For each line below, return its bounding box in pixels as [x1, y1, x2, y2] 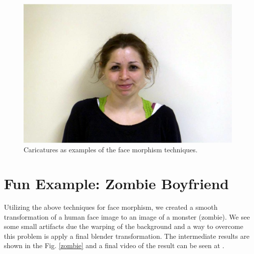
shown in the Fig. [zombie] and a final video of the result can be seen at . [4, 240, 225, 251]
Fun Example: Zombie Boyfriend [4, 173, 229, 194]
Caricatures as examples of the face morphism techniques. [24, 144, 198, 155]
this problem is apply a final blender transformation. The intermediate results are [4, 230, 250, 241]
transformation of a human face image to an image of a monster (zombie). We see [4, 211, 250, 222]
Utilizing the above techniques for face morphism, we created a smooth [4, 202, 218, 212]
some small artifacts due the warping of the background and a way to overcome [4, 221, 243, 231]
